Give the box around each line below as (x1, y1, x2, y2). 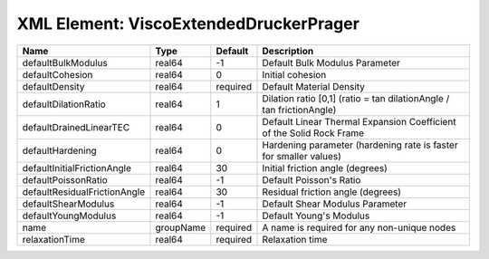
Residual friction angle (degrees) (262, 186, 402, 198)
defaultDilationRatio (22, 98, 106, 110)
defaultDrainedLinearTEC (22, 120, 130, 133)
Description (262, 44, 314, 57)
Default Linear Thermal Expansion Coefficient (262, 115, 456, 128)
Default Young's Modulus (262, 209, 370, 222)
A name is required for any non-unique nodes (262, 221, 456, 234)
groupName (155, 221, 206, 234)
